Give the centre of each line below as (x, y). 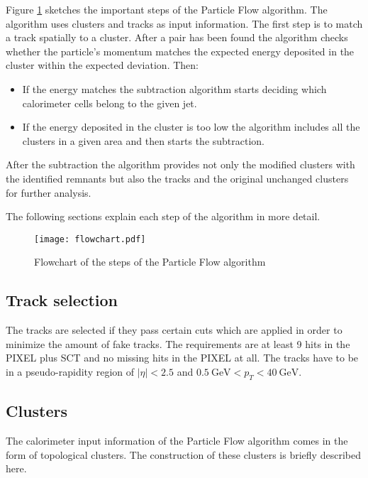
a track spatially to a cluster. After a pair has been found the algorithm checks (177, 37)
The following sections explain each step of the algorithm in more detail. (163, 216)
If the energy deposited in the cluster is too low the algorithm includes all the (191, 127)
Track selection (62, 300)
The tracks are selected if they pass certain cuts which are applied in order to (174, 330)
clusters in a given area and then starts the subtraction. (144, 140)
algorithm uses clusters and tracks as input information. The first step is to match (184, 23)
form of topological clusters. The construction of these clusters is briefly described (183, 454)
